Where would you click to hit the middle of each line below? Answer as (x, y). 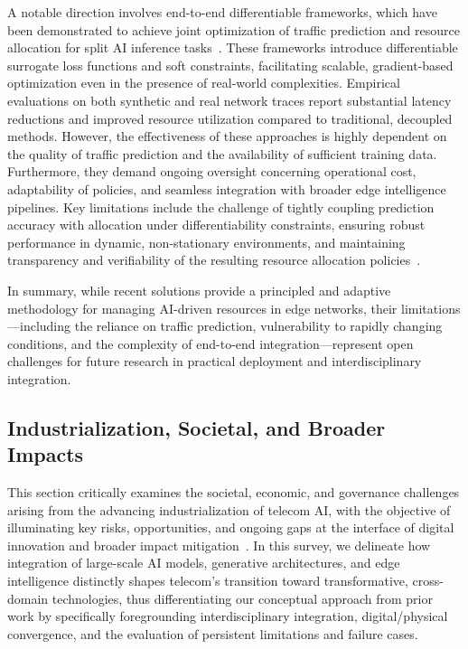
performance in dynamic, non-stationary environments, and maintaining (206, 242)
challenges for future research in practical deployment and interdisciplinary (215, 361)
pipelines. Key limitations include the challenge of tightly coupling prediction (221, 207)
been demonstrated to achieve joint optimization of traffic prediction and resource (234, 29)
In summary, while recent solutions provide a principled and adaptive (199, 290)
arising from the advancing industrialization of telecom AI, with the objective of (229, 509)
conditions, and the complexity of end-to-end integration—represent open (211, 343)
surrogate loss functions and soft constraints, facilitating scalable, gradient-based (230, 65)
